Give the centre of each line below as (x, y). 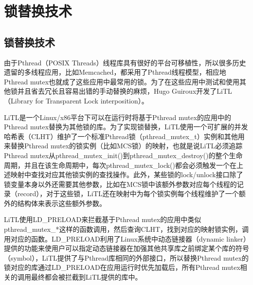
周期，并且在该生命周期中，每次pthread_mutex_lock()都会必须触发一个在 (120, 165)
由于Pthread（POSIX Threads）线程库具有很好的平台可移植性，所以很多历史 (125, 62)
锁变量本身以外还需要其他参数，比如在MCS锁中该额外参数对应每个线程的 (120, 184)
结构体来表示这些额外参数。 (62, 203)
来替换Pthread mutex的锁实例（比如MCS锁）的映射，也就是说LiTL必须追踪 (123, 146)
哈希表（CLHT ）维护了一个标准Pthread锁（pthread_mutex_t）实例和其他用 (124, 136)
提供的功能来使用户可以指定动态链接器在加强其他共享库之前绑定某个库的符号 (126, 248)
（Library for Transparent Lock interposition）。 (76, 100)
